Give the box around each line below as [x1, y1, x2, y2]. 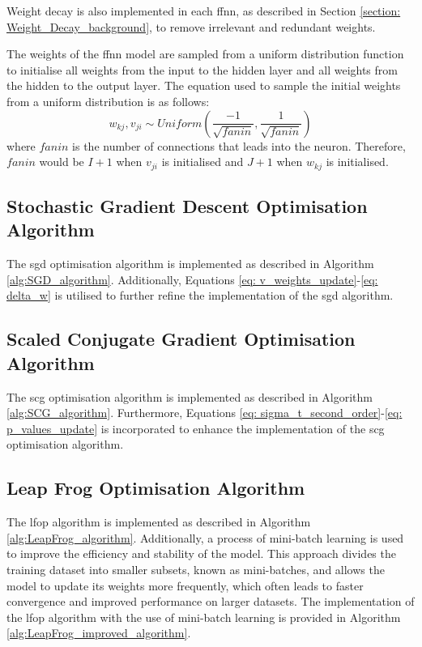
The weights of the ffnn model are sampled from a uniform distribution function [6, 45, 404, 62]
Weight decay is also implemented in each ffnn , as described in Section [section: [6, 2, 401, 19]
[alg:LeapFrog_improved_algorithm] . [6, 624, 191, 641]
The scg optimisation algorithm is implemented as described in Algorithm [6, 388, 373, 405]
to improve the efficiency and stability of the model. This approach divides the [6, 545, 396, 562]
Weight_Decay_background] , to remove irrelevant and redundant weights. [6, 18, 376, 35]
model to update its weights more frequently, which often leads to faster [6, 577, 364, 594]
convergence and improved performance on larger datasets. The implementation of [6, 593, 415, 610]
